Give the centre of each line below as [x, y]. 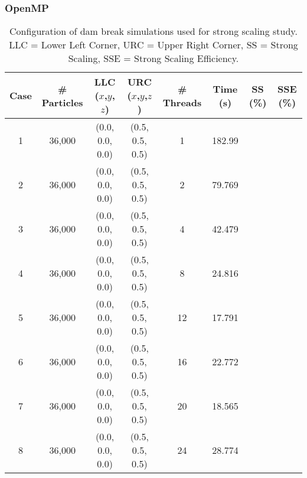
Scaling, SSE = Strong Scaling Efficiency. [153, 58]
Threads [182, 102]
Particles [62, 102]
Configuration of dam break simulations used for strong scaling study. [153, 31]
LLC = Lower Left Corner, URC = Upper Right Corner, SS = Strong [153, 45]
